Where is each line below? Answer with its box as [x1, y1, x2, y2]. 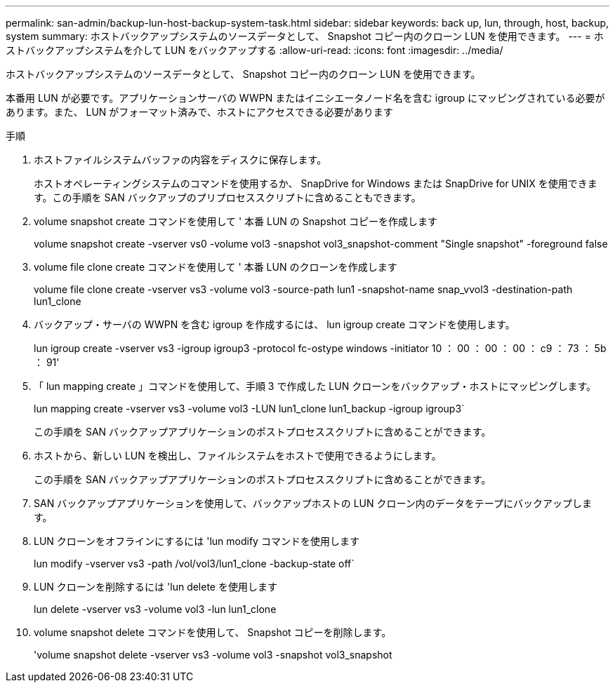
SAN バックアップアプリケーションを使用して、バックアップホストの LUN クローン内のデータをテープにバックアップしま [34, 497, 592, 509]
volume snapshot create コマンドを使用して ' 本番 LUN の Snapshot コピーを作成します [34, 215, 438, 227]
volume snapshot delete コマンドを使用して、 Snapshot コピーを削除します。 [34, 626, 392, 638]
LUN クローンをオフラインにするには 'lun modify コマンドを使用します [34, 535, 359, 547]
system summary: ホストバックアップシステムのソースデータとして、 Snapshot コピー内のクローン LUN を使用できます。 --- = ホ [6, 30, 604, 42]
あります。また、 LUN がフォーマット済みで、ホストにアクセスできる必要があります [6, 106, 393, 118]
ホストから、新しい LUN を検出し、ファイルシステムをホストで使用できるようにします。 [34, 450, 442, 461]
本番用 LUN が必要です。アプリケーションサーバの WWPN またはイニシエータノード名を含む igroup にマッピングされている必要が [6, 92, 605, 104]
